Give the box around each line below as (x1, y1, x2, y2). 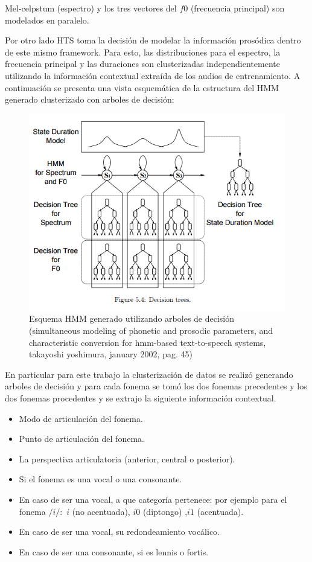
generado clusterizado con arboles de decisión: (5, 93, 174, 106)
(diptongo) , (142, 505, 188, 517)
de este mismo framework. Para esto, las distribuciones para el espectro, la (5, 45, 281, 58)
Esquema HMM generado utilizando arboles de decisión (29, 312, 235, 325)
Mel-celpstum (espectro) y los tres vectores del (5, 2, 177, 14)
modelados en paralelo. (5, 13, 89, 26)
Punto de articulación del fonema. (19, 432, 144, 445)
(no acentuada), (72, 505, 130, 517)
